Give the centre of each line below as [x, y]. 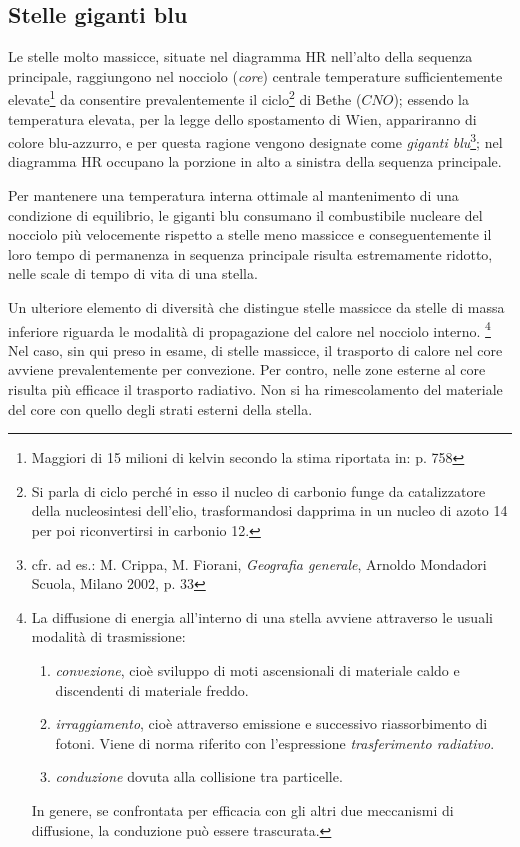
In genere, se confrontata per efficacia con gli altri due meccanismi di [242, 809]
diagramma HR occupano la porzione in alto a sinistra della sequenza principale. [255, 161]
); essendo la [431, 99]
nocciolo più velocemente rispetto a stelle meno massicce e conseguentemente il [250, 234]
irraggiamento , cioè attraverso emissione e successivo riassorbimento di [271, 723]
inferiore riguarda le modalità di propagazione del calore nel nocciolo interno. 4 [249, 329]
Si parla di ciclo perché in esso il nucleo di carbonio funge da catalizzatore [258, 490]
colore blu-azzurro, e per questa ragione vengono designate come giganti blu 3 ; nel [255, 140]
